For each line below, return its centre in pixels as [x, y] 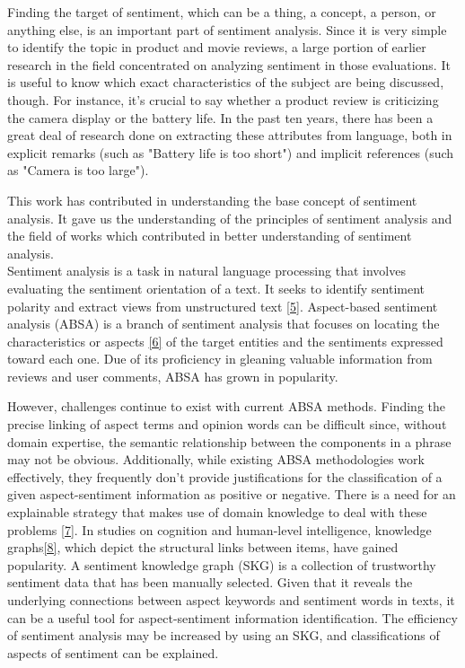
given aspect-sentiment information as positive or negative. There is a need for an [232, 494]
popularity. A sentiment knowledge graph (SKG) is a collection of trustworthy [222, 564]
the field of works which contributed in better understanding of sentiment [210, 236]
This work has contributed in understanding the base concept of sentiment [212, 200]
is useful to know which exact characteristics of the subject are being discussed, [226, 82]
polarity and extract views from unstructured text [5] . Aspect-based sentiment [223, 306]
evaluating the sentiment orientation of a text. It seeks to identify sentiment [216, 288]
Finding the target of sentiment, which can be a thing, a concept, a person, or [222, 12]
